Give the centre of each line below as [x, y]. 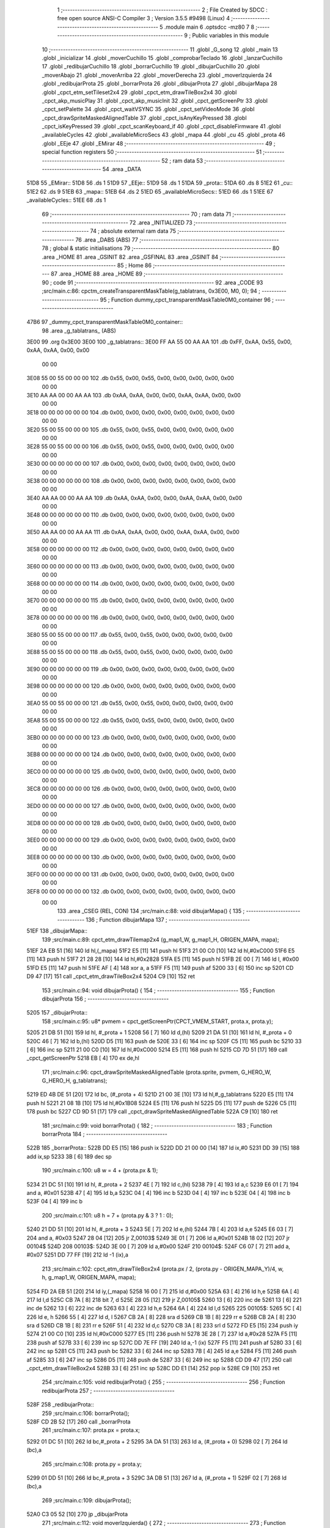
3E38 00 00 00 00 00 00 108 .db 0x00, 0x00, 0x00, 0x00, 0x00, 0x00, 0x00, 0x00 [131, 480]
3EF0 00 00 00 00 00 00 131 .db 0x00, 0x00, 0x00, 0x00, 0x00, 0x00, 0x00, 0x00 [130, 874]
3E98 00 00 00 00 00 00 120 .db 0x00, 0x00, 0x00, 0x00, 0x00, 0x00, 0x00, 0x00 [131, 686]
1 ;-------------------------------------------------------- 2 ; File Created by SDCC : [163, 10]
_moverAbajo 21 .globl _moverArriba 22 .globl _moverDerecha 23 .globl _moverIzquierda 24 [157, 75]
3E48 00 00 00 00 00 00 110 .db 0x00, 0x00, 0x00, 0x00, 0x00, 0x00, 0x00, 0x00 [131, 515]
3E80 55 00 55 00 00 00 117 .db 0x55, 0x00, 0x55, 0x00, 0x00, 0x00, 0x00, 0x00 [130, 634]
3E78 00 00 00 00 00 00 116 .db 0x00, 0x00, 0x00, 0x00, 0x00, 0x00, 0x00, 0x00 [130, 618]
